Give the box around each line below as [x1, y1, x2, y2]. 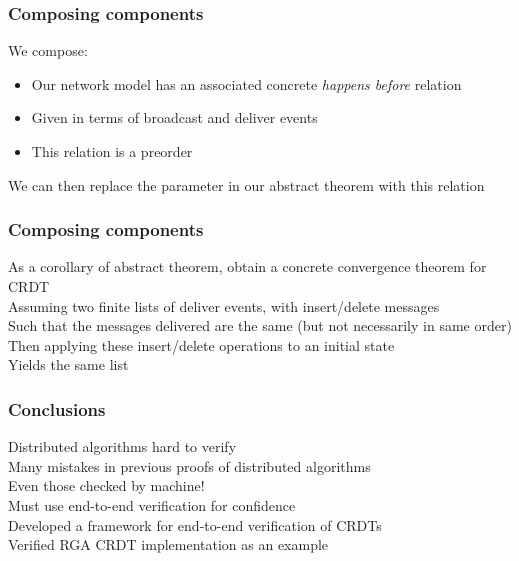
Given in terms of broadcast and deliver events [31, 107, 318, 128]
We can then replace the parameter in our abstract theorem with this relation [8, 174, 485, 195]
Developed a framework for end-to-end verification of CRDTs [8, 514, 382, 535]
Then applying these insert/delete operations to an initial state [8, 334, 395, 355]
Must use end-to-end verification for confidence [8, 494, 296, 515]
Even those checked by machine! [8, 475, 205, 496]
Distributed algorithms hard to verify [8, 436, 237, 457]
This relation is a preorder [31, 141, 193, 161]
